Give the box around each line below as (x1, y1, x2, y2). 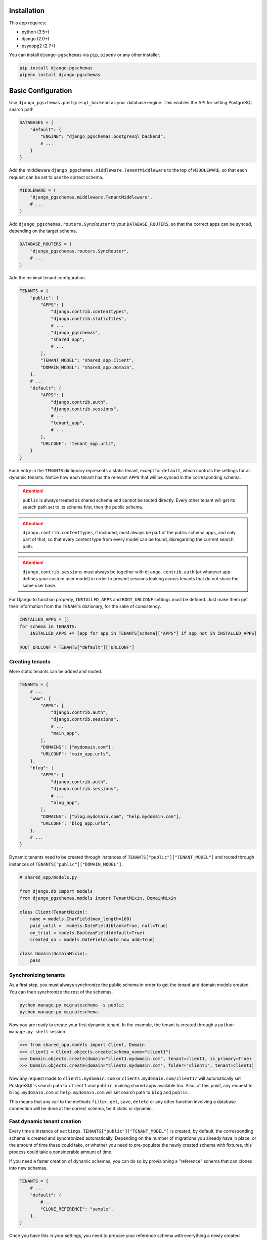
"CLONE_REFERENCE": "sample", (40, 1206, 114, 1212)
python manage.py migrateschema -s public (19, 1002, 124, 1008)
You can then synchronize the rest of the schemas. (9, 989, 113, 994)
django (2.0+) (21, 36, 49, 42)
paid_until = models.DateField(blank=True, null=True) (30, 923, 169, 929)
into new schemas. (9, 1165, 48, 1171)
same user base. (22, 583, 56, 589)
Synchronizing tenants (9, 971, 65, 978)
